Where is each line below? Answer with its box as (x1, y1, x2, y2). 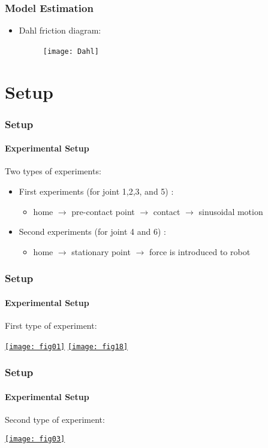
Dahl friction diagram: (19, 24, 101, 37)
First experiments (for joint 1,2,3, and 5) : (19, 185, 174, 198)
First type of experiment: (5, 319, 97, 332)
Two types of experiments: (5, 165, 101, 177)
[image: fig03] (5, 434, 65, 443)
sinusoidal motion (198, 205, 263, 217)
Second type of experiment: (5, 413, 105, 425)
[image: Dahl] (43, 47, 99, 56)
